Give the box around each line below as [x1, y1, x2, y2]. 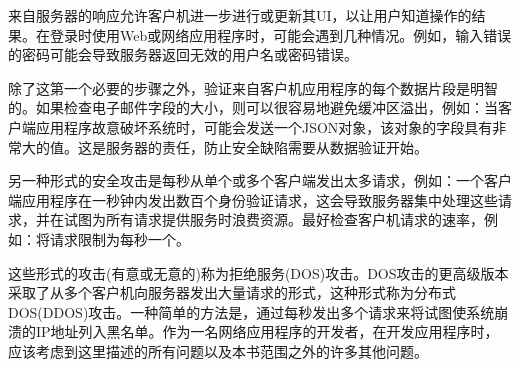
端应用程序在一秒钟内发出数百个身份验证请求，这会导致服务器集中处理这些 [8, 189, 498, 210]
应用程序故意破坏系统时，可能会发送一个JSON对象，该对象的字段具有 [35, 116, 493, 137]
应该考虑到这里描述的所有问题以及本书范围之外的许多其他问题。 [8, 340, 428, 361]
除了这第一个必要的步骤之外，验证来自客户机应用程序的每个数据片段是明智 [8, 77, 498, 98]
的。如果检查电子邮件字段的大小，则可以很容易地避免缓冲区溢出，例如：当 [8, 97, 498, 118]
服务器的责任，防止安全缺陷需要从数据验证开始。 [105, 136, 428, 157]
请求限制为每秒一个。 [49, 228, 190, 249]
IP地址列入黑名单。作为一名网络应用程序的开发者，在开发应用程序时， [35, 321, 499, 342]
